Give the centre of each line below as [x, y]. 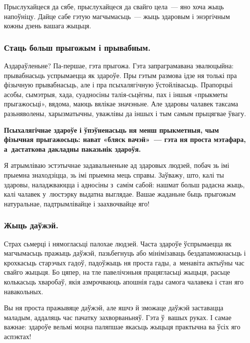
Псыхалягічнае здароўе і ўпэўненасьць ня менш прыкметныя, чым [112, 130]
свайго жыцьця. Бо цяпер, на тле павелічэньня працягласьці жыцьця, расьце [117, 272]
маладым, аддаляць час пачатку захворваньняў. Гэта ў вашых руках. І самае [118, 317]
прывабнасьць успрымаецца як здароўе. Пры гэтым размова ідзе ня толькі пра [120, 75]
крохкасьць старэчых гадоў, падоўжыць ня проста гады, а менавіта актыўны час [124, 262]
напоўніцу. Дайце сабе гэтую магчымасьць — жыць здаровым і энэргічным [117, 16]
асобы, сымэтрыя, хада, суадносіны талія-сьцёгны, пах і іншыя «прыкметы [116, 94]
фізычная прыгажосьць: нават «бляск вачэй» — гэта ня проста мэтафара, [125, 139]
